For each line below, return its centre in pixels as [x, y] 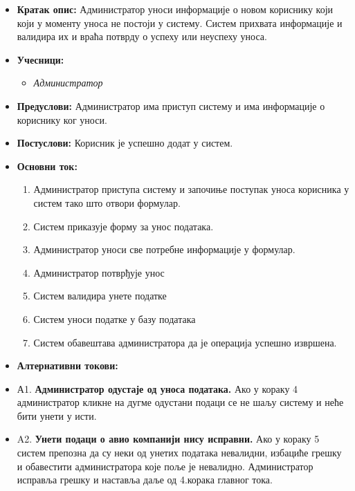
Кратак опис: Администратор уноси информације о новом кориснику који [175, 9]
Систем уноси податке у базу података [115, 318]
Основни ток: [47, 166]
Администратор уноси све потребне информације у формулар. [164, 249]
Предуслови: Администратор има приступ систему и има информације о [171, 105]
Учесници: [40, 59]
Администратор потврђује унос [99, 272]
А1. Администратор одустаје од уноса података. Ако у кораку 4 [157, 388]
